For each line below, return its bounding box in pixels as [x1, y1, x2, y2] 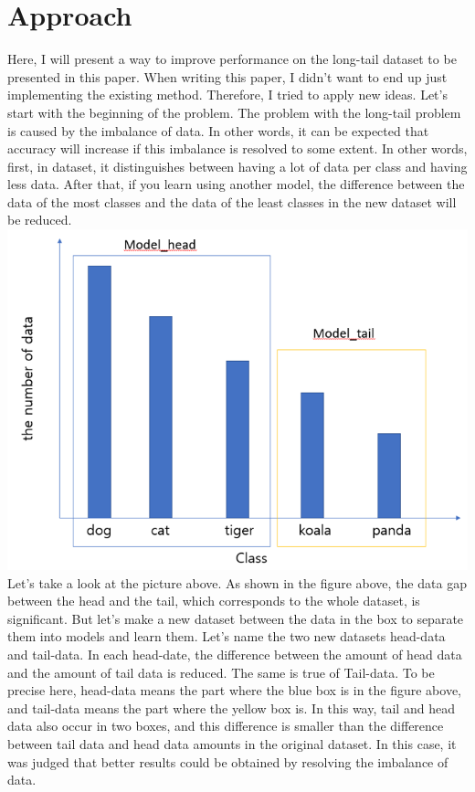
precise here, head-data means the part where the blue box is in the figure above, [7, 681, 462, 700]
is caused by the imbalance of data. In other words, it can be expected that [7, 121, 429, 140]
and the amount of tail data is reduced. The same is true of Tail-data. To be [7, 662, 435, 681]
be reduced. [7, 210, 72, 229]
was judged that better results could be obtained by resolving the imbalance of [7, 752, 449, 771]
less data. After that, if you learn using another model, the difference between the [7, 174, 465, 194]
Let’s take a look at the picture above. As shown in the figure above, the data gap [7, 573, 467, 592]
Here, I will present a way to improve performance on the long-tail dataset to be [7, 49, 457, 69]
